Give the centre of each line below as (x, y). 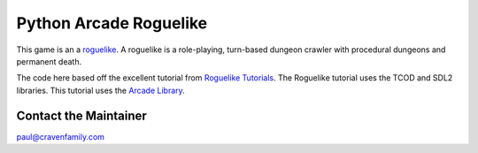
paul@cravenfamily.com (61, 136)
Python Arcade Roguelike (112, 23)
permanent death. (49, 61)
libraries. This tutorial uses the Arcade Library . (100, 90)
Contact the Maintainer (82, 115)
